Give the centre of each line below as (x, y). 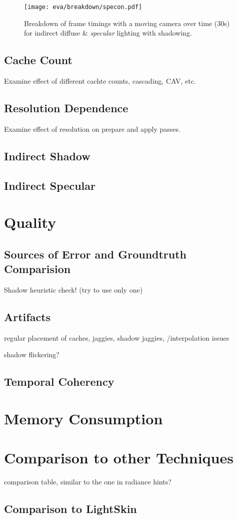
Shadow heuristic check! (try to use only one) (73, 289)
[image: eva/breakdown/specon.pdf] (83, 7)
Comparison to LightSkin (70, 509)
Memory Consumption (83, 418)
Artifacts (27, 316)
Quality (30, 222)
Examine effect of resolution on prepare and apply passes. (92, 128)
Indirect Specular (50, 185)
